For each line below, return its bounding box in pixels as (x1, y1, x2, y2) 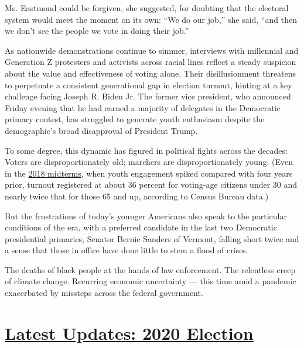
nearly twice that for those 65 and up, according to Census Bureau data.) (5, 189, 269, 202)
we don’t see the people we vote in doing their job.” (5, 25, 189, 37)
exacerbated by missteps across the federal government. (5, 287, 203, 299)
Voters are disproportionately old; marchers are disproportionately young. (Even (5, 156, 293, 168)
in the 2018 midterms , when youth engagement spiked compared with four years (5, 167, 293, 179)
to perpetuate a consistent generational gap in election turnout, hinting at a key (5, 78, 292, 91)
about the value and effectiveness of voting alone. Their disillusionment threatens (5, 67, 296, 79)
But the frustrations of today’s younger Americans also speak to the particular (5, 209, 287, 222)
